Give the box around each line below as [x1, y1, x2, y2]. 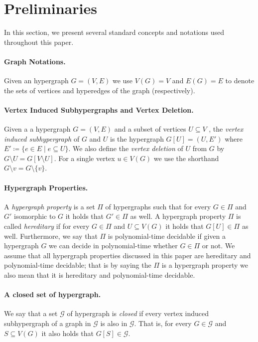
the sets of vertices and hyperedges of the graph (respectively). [4, 85, 195, 95]
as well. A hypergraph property [130, 211, 226, 221]
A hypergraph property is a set [4, 201, 95, 211]
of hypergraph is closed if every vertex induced [67, 308, 209, 319]
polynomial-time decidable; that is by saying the [4, 260, 151, 270]
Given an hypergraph [4, 75, 69, 86]
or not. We [202, 240, 235, 251]
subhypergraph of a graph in [4, 318, 91, 328]
